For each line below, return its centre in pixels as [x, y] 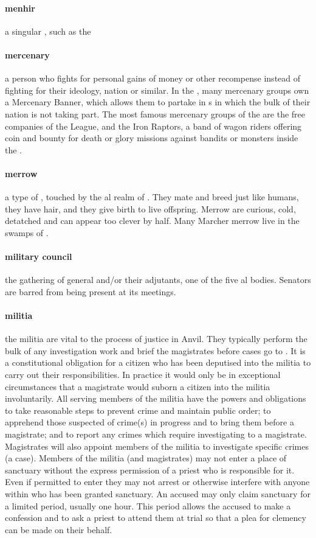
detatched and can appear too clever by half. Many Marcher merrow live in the [152, 221]
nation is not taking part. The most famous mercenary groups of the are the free [155, 114]
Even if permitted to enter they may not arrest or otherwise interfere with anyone [157, 482]
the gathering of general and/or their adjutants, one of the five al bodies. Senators [158, 280]
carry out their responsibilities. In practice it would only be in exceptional [143, 375]
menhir [20, 8]
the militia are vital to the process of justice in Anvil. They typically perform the [156, 339]
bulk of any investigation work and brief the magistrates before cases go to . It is [155, 350]
